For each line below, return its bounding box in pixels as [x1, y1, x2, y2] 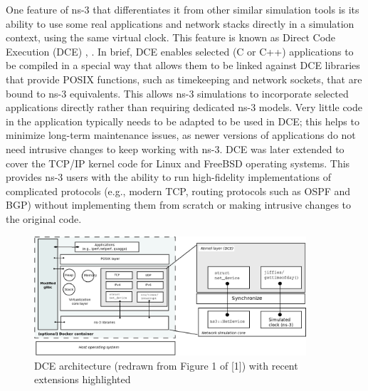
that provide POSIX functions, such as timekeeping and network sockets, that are [6, 71, 362, 86]
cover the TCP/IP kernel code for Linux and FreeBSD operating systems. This [6, 155, 350, 170]
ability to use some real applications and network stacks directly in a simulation [6, 16, 354, 31]
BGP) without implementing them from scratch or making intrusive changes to [6, 197, 352, 212]
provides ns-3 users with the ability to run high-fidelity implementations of [6, 170, 332, 184]
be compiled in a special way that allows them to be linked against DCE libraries [6, 58, 360, 73]
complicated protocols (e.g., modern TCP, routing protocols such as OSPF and [6, 183, 351, 198]
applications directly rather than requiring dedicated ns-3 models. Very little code [6, 100, 363, 115]
